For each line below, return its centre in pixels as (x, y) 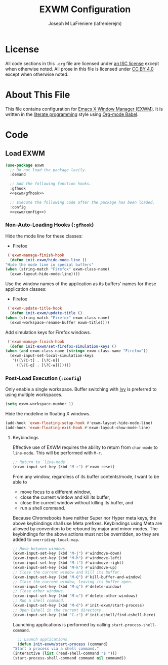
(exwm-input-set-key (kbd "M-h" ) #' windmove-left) (67, 558)
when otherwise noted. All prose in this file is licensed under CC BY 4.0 (79, 69)
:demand (18, 175)
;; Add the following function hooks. (51, 184)
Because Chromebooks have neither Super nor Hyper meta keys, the (85, 518)
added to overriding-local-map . (46, 539)
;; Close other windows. (39, 591)
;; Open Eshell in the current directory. (58, 610)
